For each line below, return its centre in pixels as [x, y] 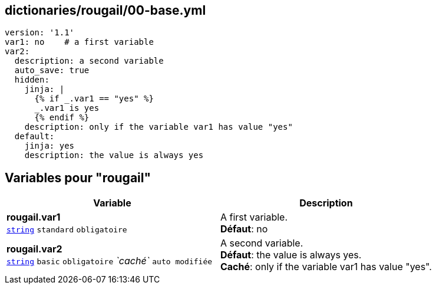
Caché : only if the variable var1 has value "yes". [326, 267]
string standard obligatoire [67, 230]
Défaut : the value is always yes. [291, 255]
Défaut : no [244, 229]
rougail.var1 [34, 217]
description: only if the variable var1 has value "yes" [158, 127]
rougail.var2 [34, 249]
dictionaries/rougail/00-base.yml [105, 10]
